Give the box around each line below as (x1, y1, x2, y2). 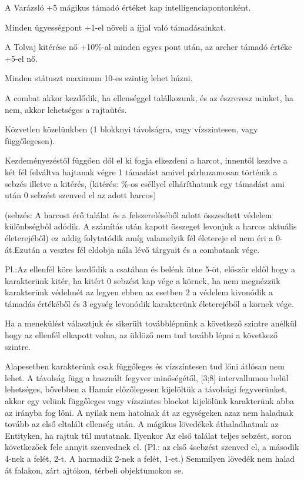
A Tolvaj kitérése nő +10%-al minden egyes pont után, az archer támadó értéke (5, 41, 292, 53)
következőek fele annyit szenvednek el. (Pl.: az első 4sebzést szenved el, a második (5, 441, 299, 453)
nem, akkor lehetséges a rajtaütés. (5, 103, 127, 115)
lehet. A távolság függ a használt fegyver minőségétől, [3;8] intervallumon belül (5, 371, 289, 384)
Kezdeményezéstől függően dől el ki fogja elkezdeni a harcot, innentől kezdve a (5, 154, 288, 166)
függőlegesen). (5, 134, 55, 146)
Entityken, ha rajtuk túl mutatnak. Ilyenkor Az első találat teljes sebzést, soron (5, 429, 292, 441)
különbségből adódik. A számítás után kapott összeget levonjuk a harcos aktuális (5, 220, 297, 232)
